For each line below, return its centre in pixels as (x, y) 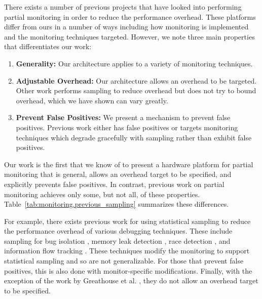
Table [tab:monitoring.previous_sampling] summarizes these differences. (117, 204)
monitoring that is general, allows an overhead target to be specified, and (118, 174)
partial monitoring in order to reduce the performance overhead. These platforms (130, 16)
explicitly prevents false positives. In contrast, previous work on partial (114, 184)
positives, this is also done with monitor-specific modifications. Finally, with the (128, 270)
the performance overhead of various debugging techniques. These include (118, 231)
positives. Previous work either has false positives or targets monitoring (127, 127)
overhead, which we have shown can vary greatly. (92, 100)
